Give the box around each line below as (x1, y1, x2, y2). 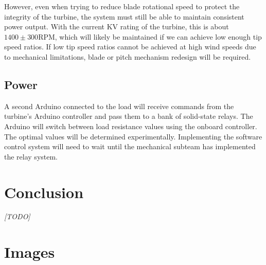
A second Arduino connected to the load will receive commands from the (4, 100, 234, 111)
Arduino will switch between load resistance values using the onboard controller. (4, 120, 257, 131)
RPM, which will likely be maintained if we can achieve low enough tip (38, 31, 262, 42)
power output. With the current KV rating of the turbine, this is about (4, 21, 229, 32)
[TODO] (4, 211, 30, 222)
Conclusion (4, 181, 84, 202)
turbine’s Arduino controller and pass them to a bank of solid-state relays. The (4, 111, 253, 121)
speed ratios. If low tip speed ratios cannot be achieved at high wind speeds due (4, 41, 256, 52)
